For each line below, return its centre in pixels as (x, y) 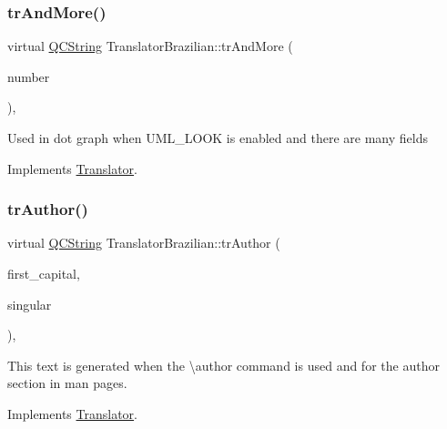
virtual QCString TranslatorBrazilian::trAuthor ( (144, 243)
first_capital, (44, 273)
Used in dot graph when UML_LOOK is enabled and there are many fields (218, 138)
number (29, 76)
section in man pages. (67, 383)
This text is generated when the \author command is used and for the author (223, 365)
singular (30, 304)
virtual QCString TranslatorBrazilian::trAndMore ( (150, 46)
